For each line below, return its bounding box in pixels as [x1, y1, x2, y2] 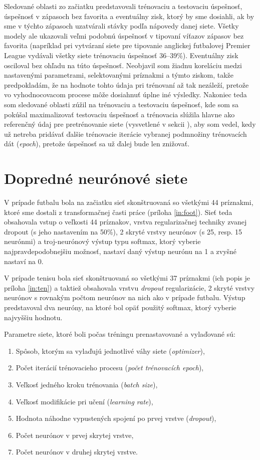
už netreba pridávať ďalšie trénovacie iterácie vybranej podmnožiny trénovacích [4, 128, 247, 139]
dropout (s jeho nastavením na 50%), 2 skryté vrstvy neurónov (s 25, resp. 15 [4, 226, 242, 237]
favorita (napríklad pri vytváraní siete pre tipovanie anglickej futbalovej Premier [4, 40, 250, 51]
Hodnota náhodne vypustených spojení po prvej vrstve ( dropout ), [16, 413, 216, 423]
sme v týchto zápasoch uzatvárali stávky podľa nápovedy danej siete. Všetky [4, 21, 239, 31]
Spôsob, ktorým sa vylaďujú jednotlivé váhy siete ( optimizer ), [16, 345, 205, 356]
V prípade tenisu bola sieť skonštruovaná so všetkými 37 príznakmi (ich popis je [4, 273, 250, 283]
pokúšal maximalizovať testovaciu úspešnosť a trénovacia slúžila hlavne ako [4, 109, 235, 119]
